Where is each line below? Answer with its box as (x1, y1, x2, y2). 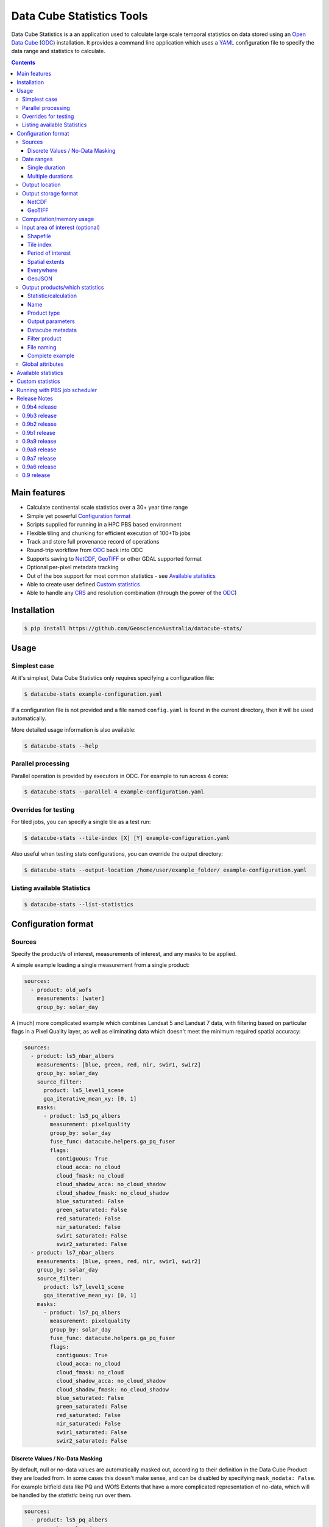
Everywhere (27, 266, 58, 274)
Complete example (27, 352, 75, 359)
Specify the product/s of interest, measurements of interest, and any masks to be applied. (11, 950, 237, 958)
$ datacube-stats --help (24, 742, 99, 749)
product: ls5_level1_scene (43, 1087, 124, 1093)
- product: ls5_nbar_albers (30, 1052, 115, 1060)
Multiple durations (27, 172, 73, 180)
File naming (27, 343, 57, 351)
